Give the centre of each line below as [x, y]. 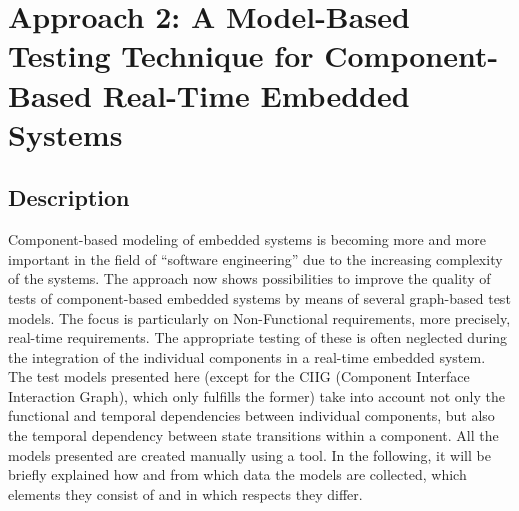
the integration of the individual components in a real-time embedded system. [247, 356]
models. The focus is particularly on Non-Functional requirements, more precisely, [259, 317]
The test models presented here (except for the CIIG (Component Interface [239, 376]
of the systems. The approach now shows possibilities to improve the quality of [249, 278]
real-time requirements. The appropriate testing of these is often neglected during [258, 337]
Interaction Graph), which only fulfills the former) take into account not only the [256, 395]
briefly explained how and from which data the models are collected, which [237, 474]
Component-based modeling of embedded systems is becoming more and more [247, 239]
